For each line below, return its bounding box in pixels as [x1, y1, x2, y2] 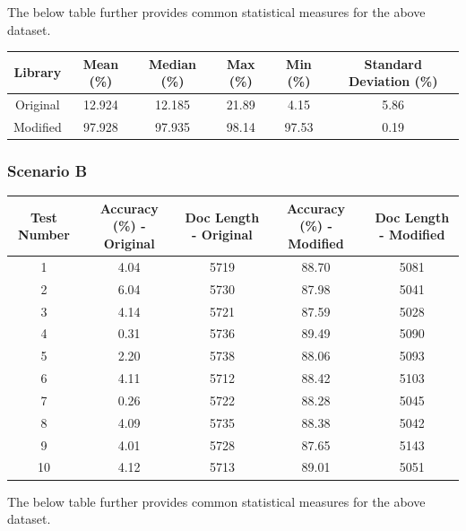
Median [149, 54, 196, 73]
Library [13, 63, 62, 82]
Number [17, 225, 70, 244]
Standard [364, 54, 422, 73]
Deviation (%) [348, 72, 438, 91]
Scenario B [7, 159, 88, 181]
